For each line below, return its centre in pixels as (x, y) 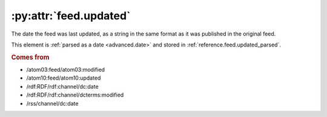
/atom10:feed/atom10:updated (64, 78)
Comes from (30, 57)
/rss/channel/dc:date (52, 103)
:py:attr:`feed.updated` (71, 16)
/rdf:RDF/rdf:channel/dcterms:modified (75, 95)
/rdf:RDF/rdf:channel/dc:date (63, 86)
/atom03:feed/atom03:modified (66, 69)
